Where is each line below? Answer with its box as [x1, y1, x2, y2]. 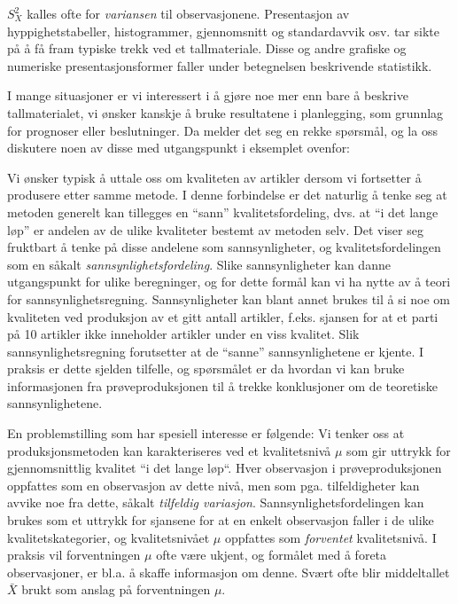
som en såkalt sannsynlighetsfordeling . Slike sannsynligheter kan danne [7, 255, 391, 273]
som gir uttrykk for [346, 441, 451, 459]
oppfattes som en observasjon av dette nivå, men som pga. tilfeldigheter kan [7, 475, 420, 494]
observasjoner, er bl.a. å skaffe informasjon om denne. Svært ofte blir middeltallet [7, 562, 450, 581]
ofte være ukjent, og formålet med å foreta [156, 545, 387, 564]
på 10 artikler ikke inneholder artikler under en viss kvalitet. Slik [7, 325, 360, 343]
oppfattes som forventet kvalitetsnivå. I [224, 528, 437, 546]
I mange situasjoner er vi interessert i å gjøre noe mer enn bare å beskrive [7, 86, 408, 105]
